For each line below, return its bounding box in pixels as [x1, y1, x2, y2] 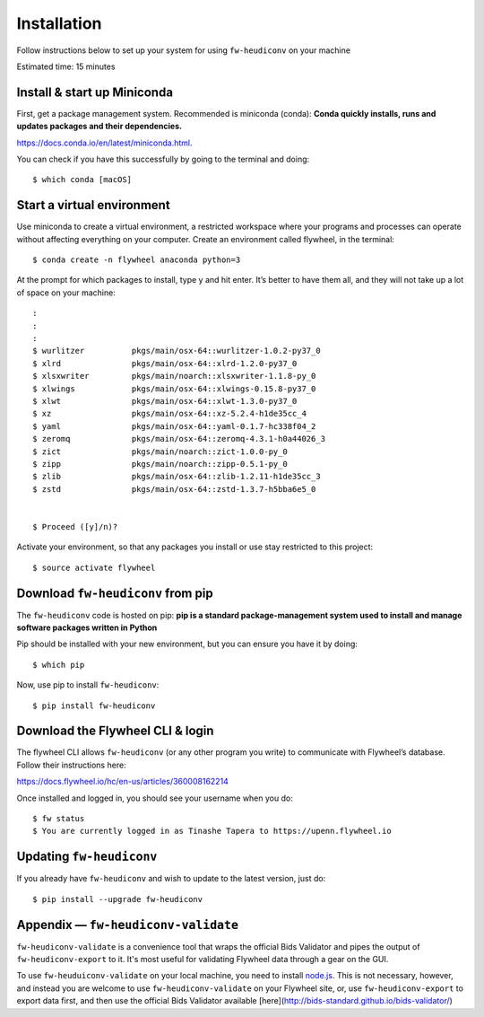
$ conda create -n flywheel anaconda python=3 [32, 255, 241, 265]
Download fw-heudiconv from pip [16, 585, 214, 601]
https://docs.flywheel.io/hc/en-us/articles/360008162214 [16, 776, 229, 787]
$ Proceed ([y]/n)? [32, 522, 118, 531]
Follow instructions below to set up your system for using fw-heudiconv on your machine [16, 45, 351, 56]
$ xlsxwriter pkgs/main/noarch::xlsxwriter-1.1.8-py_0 [32, 371, 316, 381]
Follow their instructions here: [16, 759, 126, 770]
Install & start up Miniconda [16, 84, 174, 100]
